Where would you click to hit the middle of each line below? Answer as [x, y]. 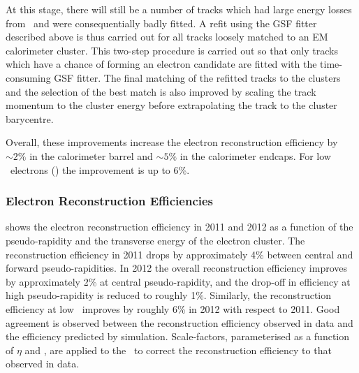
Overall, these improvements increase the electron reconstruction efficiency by [172, 142]
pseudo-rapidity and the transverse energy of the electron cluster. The [155, 240]
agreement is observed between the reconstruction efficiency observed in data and [179, 322]
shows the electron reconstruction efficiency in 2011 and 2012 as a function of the [179, 227]
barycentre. [30, 118]
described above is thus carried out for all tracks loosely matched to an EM [167, 37]
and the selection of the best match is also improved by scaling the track [161, 91]
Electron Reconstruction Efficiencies [110, 201]
